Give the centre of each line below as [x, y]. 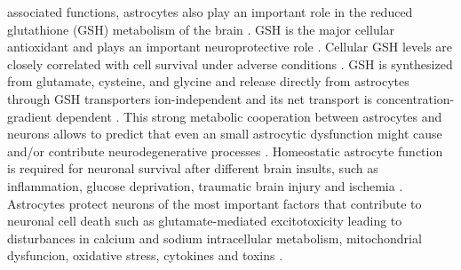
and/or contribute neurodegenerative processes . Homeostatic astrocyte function [225, 151]
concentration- [415, 98]
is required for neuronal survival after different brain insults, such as [193, 168]
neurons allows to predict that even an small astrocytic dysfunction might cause [225, 134]
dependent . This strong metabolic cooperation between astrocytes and [249, 116]
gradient [30, 116]
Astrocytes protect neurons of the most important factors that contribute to [215, 203]
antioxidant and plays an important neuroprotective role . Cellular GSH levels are [230, 47]
